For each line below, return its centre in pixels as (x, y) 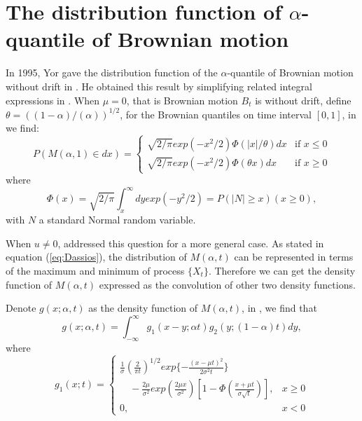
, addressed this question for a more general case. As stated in (191, 243)
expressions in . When (53, 100)
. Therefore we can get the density (282, 271)
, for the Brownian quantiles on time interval (216, 114)
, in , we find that (279, 308)
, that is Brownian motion (182, 100)
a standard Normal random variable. (117, 220)
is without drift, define (303, 100)
